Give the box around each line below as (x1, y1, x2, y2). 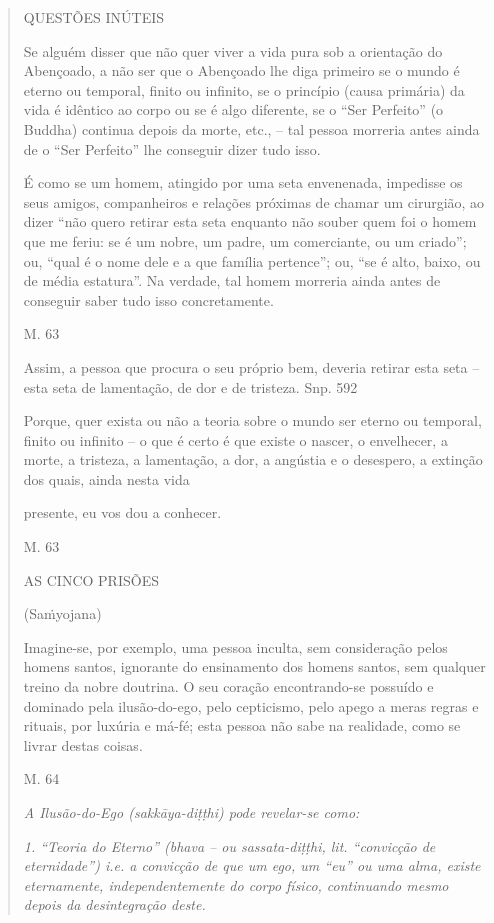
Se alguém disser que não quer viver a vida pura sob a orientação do (23, 40, 443, 61)
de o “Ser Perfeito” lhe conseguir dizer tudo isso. (23, 138, 321, 159)
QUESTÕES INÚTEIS (23, 7, 165, 27)
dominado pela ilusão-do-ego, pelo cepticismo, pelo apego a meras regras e (23, 695, 479, 716)
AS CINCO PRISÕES (23, 569, 159, 590)
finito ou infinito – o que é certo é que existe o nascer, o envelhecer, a (23, 429, 448, 450)
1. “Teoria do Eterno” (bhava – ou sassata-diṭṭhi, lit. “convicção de (23, 835, 436, 856)
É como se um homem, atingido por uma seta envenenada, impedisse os (23, 172, 463, 193)
